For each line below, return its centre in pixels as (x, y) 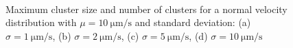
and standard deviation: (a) (193, 22)
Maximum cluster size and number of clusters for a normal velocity (146, 9)
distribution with (41, 22)
